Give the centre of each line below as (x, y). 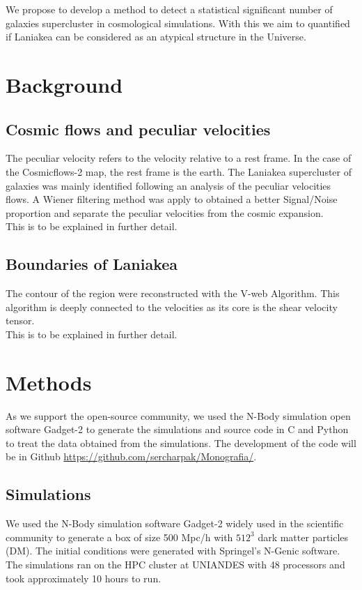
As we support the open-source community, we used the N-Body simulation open (178, 415)
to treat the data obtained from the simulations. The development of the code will (181, 442)
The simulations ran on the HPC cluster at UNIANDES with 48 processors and (175, 564)
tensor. (20, 320)
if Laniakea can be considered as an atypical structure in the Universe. (156, 37)
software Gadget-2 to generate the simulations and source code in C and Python (177, 429)
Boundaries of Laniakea (92, 264)
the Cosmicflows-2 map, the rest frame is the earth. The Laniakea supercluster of (179, 171)
